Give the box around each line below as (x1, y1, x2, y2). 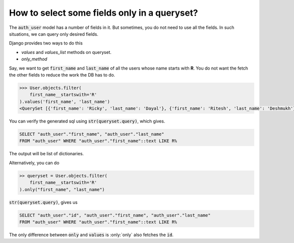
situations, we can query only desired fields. (9, 31, 98, 37)
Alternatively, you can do (9, 160, 60, 166)
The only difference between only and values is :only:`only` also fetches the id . (9, 232, 174, 238)
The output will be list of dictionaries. (9, 151, 84, 157)
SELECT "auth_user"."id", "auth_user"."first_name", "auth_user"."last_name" (19, 212, 211, 218)
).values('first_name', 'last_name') (19, 98, 110, 104)
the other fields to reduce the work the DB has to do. (9, 72, 115, 78)
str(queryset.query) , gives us (9, 199, 78, 205)
